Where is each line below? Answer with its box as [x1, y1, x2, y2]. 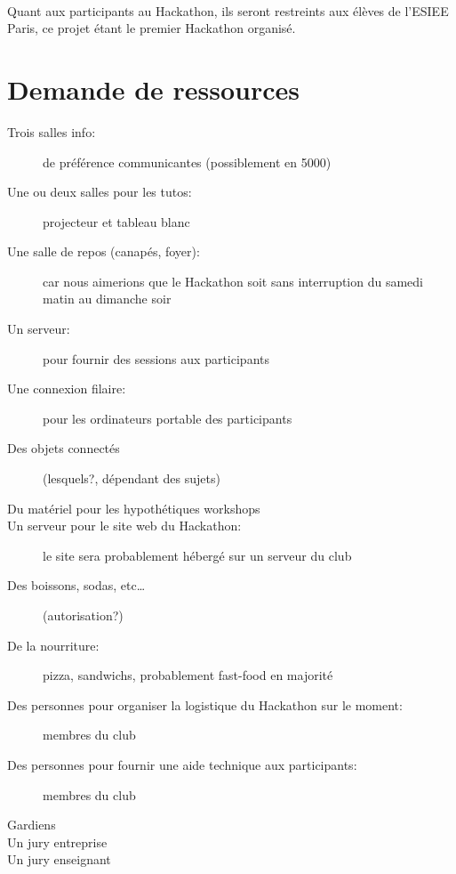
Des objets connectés [7, 439, 120, 457]
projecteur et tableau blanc [43, 212, 190, 231]
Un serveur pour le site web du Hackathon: [7, 516, 242, 535]
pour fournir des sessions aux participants [43, 349, 269, 368]
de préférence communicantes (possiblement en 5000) [43, 152, 332, 171]
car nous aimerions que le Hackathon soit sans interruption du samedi [43, 271, 424, 290]
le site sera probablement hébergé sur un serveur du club [43, 546, 352, 564]
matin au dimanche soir [43, 289, 172, 308]
